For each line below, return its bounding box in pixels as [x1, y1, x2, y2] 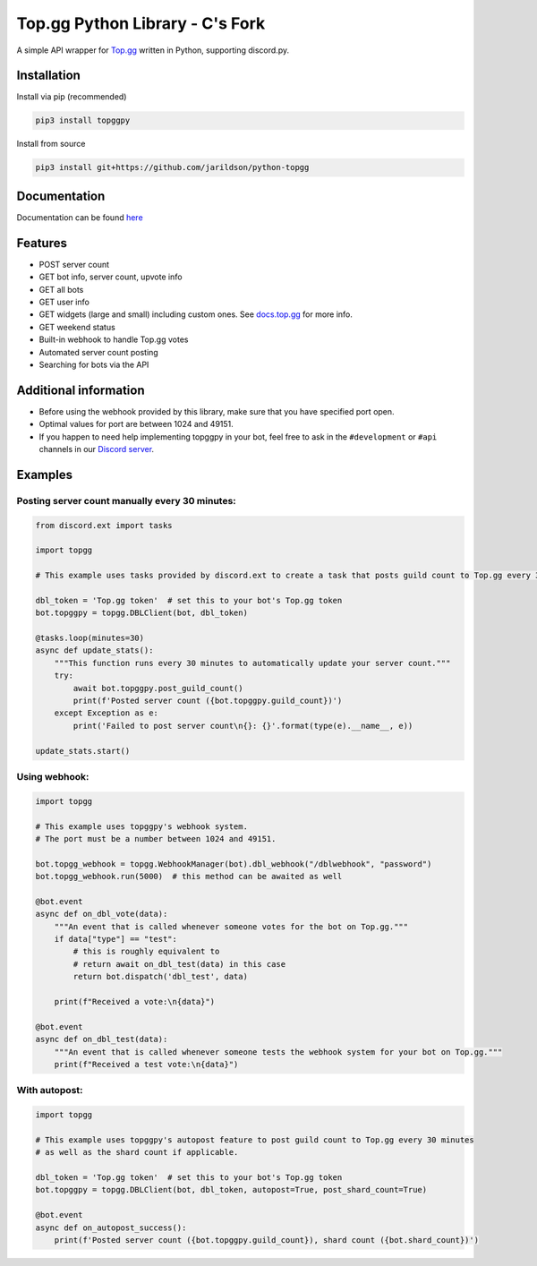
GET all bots [38, 284, 84, 295]
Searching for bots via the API [38, 359, 149, 370]
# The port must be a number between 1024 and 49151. [35, 834, 277, 843]
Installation [16, 68, 81, 83]
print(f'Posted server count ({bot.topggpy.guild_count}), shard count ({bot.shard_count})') [54, 1236, 479, 1245]
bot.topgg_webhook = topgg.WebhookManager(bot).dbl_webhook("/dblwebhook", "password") [35, 859, 432, 868]
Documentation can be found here [16, 211, 143, 223]
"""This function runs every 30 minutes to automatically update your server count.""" [54, 658, 451, 668]
